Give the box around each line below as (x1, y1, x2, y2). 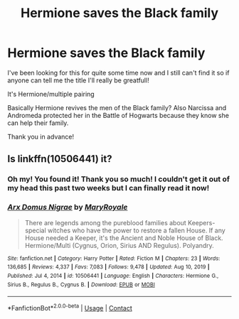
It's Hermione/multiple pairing (7, 90, 95, 98)
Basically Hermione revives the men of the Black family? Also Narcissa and (7, 103, 227, 112)
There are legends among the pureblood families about (24, 218, 186, 227)
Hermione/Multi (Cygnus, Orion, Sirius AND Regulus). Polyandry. (24, 241, 215, 249)
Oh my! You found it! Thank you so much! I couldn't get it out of (7, 174, 230, 184)
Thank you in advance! (7, 132, 75, 141)
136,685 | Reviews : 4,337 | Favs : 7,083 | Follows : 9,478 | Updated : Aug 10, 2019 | (7, 264, 210, 271)
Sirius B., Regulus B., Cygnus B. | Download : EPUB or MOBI (7, 281, 155, 288)
